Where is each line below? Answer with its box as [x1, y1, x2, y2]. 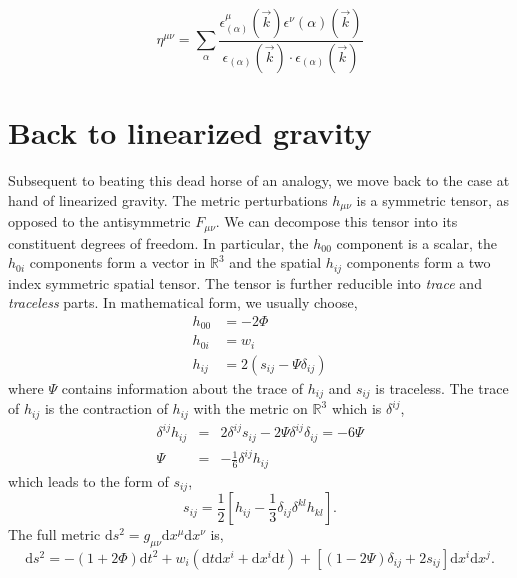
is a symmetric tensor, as [356, 189, 509, 210]
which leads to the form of [8, 470, 169, 491]
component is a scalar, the [336, 232, 497, 253]
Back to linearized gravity [8, 112, 372, 153]
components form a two [346, 252, 491, 273]
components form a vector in [29, 252, 206, 273]
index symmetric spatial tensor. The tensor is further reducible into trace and [8, 272, 482, 293]
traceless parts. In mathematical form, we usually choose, [8, 292, 358, 313]
